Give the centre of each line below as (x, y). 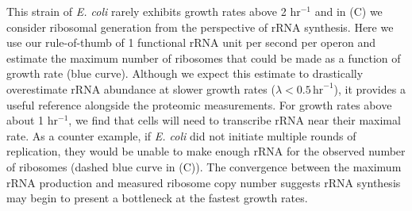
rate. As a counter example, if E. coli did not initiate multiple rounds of (181, 135)
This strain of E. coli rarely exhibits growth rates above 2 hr (154, 11)
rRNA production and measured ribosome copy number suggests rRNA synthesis (204, 182)
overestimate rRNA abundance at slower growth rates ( (141, 88)
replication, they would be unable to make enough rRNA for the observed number (206, 151)
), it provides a (370, 88)
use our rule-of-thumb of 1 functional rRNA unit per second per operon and (191, 42)
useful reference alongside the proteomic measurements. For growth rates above (199, 104)
